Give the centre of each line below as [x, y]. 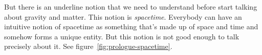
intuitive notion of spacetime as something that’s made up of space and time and [131, 26]
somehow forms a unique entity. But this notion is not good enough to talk [122, 36]
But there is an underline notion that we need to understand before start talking [131, 7]
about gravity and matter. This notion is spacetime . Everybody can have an [123, 16]
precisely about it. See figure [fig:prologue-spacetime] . [88, 46]
